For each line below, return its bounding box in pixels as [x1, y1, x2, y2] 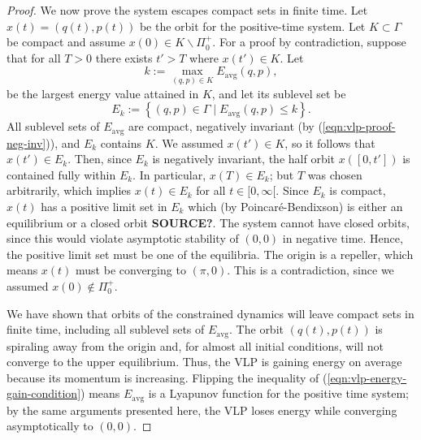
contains [100, 134, 142, 151]
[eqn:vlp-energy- [327, 369, 407, 386]
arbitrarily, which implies [7, 182, 132, 199]
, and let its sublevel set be [211, 84, 346, 101]
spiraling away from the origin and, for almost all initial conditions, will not [7, 337, 384, 354]
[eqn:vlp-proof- [322, 118, 396, 135]
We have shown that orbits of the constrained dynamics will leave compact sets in [7, 304, 414, 321]
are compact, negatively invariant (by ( [128, 118, 323, 135]
